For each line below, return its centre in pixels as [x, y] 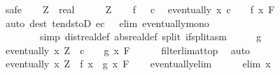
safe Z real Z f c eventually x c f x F [140, 9]
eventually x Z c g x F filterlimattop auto [128, 50]
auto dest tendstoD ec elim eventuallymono [107, 23]
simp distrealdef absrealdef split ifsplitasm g [150, 36]
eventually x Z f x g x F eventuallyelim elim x [138, 64]
